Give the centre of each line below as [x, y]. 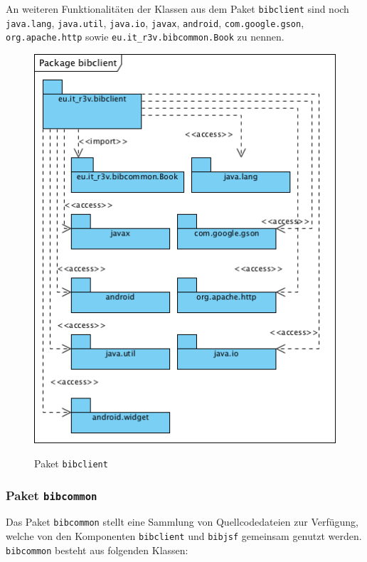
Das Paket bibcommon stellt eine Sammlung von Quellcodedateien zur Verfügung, [182, 522]
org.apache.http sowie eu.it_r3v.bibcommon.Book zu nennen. [145, 37]
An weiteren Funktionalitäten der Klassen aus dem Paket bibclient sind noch [177, 9]
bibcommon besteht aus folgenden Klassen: [97, 550]
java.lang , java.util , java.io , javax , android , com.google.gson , [155, 22]
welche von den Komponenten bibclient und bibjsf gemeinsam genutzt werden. [184, 536]
